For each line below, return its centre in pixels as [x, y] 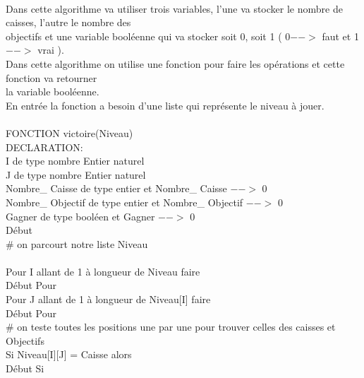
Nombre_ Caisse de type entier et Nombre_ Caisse [116, 188]
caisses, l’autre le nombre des [68, 22]
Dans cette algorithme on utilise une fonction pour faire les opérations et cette [175, 63]
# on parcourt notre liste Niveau [77, 243]
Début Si [25, 368]
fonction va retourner [51, 77]
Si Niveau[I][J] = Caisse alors [69, 354]
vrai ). [51, 50]
